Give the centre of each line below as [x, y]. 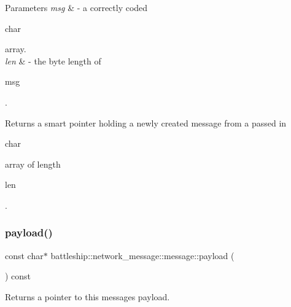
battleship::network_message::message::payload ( [142, 255]
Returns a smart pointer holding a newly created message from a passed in [146, 122]
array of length [33, 164]
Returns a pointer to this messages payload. [87, 296]
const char [24, 255]
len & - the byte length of [53, 60]
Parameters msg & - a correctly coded [76, 7]
